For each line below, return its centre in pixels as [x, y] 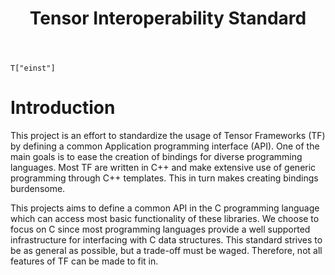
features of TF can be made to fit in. [84, 261]
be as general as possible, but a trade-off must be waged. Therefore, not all [166, 251]
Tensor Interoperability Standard [168, 18]
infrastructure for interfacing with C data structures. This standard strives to [166, 240]
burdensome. [38, 189]
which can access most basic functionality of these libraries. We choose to [165, 219]
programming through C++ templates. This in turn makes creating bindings [164, 178]
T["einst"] [33, 68]
